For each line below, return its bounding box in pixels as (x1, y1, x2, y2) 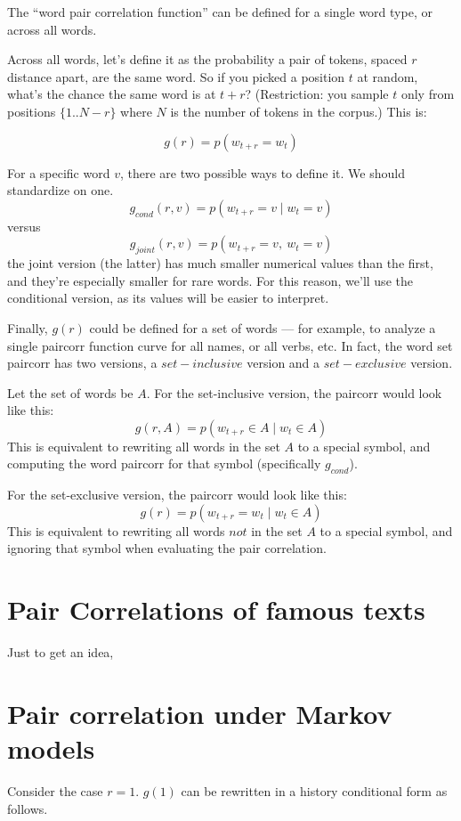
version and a (247, 354, 320, 372)
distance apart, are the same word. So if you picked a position (7, 67, 345, 85)
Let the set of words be (7, 383, 133, 402)
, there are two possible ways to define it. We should (119, 163, 405, 182)
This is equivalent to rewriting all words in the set (7, 436, 280, 455)
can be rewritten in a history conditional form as (181, 782, 448, 801)
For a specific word (7, 163, 110, 182)
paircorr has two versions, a (7, 354, 158, 372)
